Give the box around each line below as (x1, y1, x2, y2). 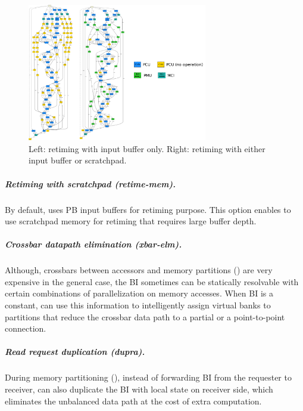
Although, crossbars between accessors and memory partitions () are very (5, 264, 273, 276)
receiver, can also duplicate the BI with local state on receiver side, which (5, 382, 273, 395)
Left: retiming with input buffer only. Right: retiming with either (29, 142, 265, 154)
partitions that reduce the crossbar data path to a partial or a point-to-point (5, 310, 285, 323)
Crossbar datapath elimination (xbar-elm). (5, 238, 182, 251)
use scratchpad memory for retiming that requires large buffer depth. (5, 215, 257, 227)
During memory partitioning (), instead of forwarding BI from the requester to (5, 371, 292, 384)
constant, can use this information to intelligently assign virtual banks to (5, 299, 271, 311)
